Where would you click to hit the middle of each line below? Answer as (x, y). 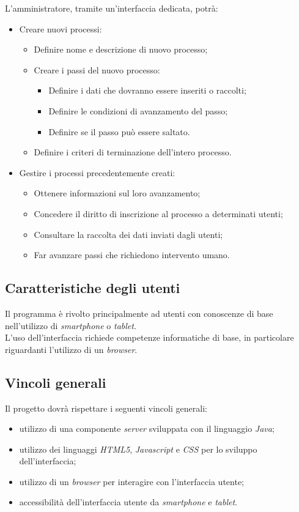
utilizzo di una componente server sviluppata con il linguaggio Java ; (147, 429)
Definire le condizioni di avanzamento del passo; (138, 110)
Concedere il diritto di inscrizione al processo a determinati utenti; (158, 213)
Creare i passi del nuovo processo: (97, 69)
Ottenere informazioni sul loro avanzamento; (117, 193)
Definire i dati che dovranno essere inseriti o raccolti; (147, 90)
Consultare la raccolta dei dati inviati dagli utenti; (128, 234)
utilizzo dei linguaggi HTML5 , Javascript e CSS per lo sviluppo (138, 449)
